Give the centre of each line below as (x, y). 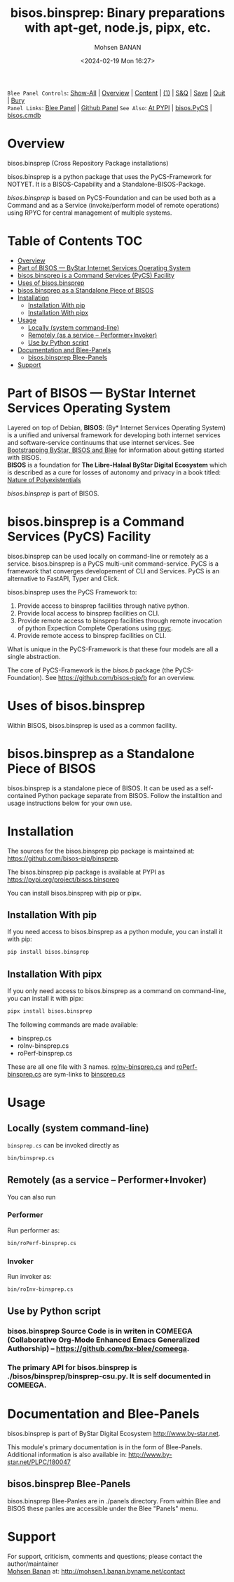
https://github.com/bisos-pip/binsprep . (64, 858)
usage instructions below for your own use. (70, 803)
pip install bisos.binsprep (48, 952)
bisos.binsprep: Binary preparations (118, 13)
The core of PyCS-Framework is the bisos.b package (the (90, 670)
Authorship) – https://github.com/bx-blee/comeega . (98, 1349)
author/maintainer (33, 1564)
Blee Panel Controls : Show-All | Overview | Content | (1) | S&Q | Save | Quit (116, 93)
